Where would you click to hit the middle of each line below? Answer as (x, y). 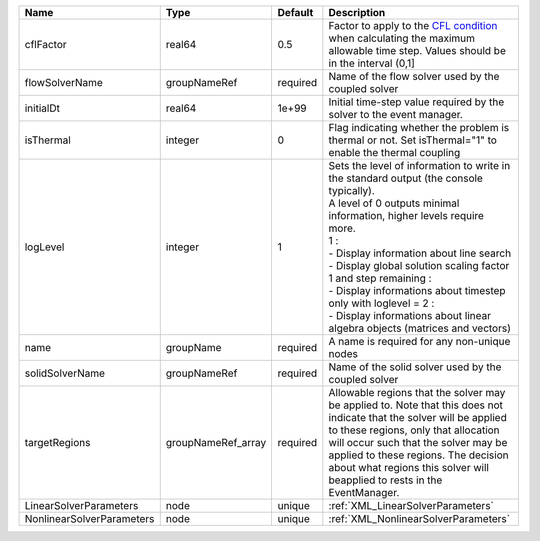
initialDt (42, 108)
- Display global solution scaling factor (419, 265)
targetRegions (57, 442)
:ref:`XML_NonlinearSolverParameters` (419, 518)
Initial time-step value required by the (416, 102)
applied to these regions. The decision (418, 455)
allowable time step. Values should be (417, 50)
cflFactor (45, 44)
